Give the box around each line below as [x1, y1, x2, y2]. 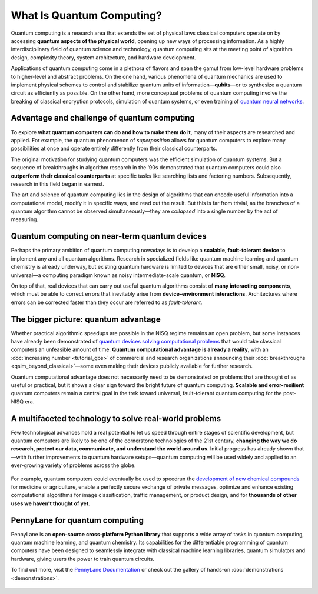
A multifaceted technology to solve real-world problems [11, 413, 221, 423]
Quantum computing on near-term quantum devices [11, 231, 207, 241]
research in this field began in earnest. [11, 180, 104, 188]
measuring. [11, 216, 38, 223]
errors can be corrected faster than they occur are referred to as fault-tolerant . [11, 299, 203, 306]
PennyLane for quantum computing [11, 515, 144, 525]
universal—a [11, 271, 41, 279]
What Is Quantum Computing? [11, 9, 162, 22]
